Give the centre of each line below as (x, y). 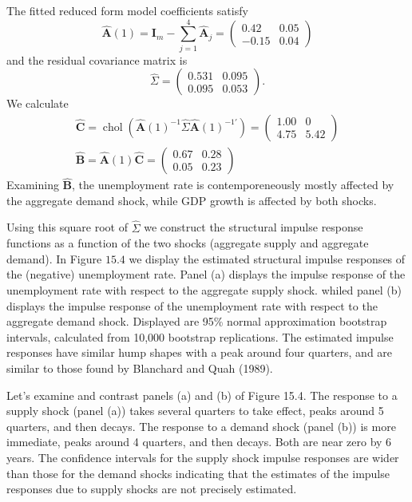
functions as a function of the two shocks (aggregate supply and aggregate (188, 243)
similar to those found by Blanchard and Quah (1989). (140, 368)
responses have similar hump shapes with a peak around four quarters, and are (200, 352)
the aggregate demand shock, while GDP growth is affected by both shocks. (192, 200)
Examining (33, 185)
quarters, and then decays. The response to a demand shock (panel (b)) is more (201, 426)
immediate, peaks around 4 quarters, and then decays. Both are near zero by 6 (199, 442)
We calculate (38, 103)
